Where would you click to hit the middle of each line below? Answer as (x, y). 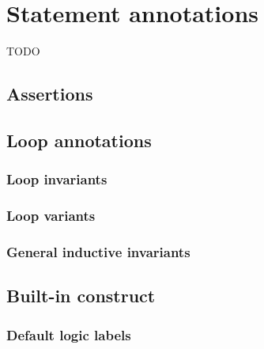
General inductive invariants (98, 251)
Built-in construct (81, 296)
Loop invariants (57, 179)
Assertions (50, 94)
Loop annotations (79, 140)
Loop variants (51, 216)
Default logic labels (69, 334)
